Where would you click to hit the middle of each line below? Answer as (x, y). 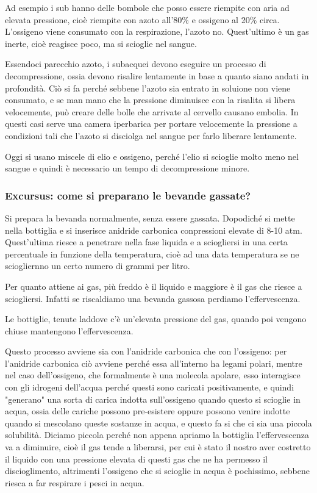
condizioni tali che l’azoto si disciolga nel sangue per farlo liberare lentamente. (151, 135)
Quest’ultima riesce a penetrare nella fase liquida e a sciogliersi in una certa (146, 242)
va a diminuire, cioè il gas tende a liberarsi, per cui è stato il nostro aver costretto (158, 447)
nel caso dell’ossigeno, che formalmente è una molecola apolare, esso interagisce (153, 375)
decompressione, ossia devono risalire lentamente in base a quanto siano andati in (157, 75)
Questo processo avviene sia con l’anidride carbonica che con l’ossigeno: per (146, 351)
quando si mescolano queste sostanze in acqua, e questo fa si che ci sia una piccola (158, 423)
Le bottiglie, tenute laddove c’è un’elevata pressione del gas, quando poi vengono (156, 319)
